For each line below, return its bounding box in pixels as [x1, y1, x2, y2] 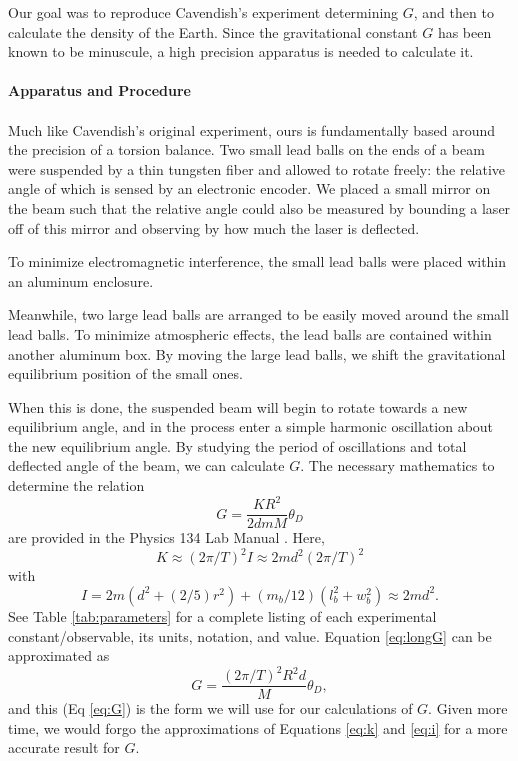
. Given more [428, 698, 508, 719]
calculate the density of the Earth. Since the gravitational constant [8, 21, 418, 42]
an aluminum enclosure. [8, 270, 154, 291]
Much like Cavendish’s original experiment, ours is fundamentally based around [8, 119, 496, 140]
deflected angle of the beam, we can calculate [8, 455, 285, 476]
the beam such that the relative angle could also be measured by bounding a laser [8, 197, 511, 218]
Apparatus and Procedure [8, 80, 191, 101]
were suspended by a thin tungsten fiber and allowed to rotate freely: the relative [8, 158, 506, 179]
